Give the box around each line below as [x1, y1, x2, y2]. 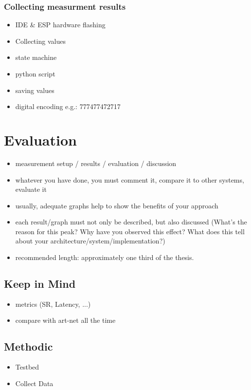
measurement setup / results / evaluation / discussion [15, 158, 177, 168]
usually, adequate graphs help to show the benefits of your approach [15, 200, 218, 210]
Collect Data [15, 378, 54, 388]
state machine [15, 52, 57, 62]
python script [15, 69, 55, 78]
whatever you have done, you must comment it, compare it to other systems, [15, 174, 244, 185]
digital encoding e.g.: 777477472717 [15, 101, 121, 111]
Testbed [15, 362, 39, 372]
